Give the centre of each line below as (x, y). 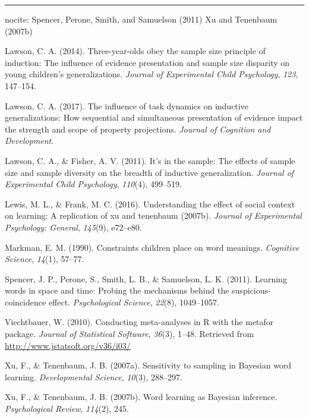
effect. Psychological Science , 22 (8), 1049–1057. (134, 302)
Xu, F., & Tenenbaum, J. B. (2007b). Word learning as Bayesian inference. (141, 397)
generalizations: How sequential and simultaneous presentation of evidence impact (154, 117)
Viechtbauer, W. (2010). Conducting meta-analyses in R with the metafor (139, 322)
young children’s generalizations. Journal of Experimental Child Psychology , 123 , (152, 74)
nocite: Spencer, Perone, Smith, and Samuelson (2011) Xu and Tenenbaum (141, 19)
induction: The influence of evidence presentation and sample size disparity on (147, 62)
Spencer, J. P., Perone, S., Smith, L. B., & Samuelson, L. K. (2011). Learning (146, 278)
